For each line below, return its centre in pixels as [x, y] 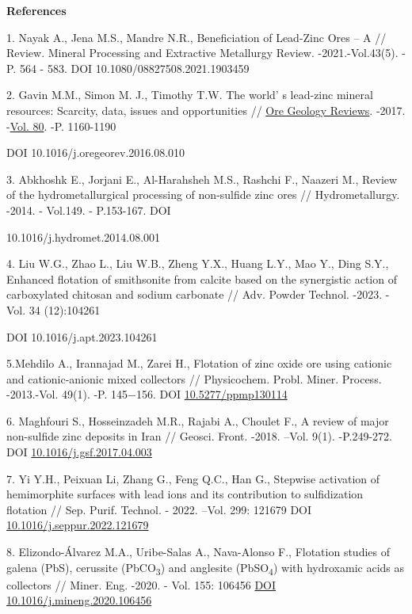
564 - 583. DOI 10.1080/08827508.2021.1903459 [134, 68]
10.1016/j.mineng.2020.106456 [79, 600]
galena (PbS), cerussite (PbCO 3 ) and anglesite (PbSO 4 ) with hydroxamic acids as [205, 568]
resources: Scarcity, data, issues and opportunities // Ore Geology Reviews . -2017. [206, 110]
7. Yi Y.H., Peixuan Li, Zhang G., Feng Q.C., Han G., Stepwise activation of [193, 478]
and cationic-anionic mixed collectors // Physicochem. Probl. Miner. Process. [194, 378]
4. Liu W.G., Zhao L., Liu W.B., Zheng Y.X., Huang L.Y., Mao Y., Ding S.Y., [198, 263]
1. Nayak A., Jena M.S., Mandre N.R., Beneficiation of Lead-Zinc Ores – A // [196, 37]
